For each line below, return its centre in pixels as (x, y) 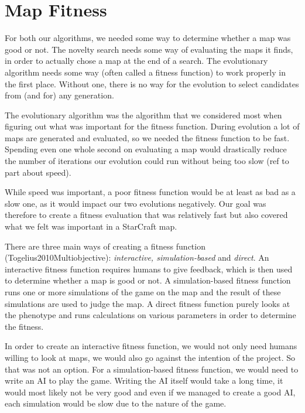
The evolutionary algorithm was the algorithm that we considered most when (143, 115)
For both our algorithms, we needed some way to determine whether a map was (148, 38)
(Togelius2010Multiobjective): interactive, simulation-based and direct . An (137, 257)
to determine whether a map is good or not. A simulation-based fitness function (148, 280)
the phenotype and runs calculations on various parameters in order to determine (150, 315)
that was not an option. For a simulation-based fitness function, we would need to (152, 369)
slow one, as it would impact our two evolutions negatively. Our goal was (136, 203)
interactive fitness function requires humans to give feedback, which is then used (149, 269)
